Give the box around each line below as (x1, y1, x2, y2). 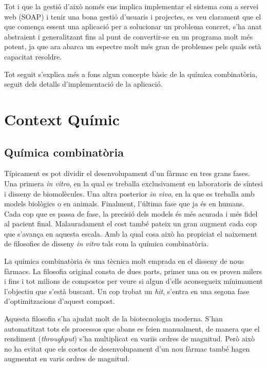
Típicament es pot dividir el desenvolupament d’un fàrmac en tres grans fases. (4, 168, 250, 179)
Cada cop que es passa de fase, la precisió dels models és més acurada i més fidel (4, 208, 258, 219)
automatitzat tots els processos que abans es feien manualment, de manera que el (4, 323, 260, 334)
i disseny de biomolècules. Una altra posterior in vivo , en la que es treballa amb (4, 188, 255, 199)
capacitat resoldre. (4, 51, 62, 62)
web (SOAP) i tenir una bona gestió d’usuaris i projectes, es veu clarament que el (4, 11, 261, 22)
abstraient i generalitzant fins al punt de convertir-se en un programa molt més (4, 31, 253, 42)
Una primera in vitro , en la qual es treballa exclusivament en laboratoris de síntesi (4, 178, 263, 188)
